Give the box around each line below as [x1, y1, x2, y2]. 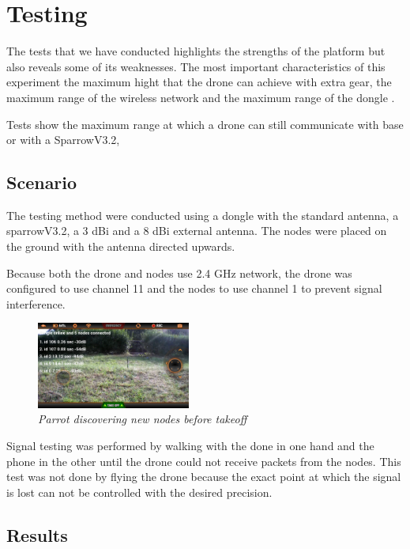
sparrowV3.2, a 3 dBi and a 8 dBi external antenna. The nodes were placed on [6, 222, 387, 239]
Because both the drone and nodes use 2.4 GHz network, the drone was [6, 264, 352, 281]
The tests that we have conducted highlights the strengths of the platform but [6, 43, 386, 59]
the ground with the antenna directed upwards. [6, 238, 235, 255]
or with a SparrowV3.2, [6, 131, 120, 148]
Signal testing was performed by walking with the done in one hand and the [6, 437, 374, 453]
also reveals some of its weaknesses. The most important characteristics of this [6, 58, 386, 74]
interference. [6, 295, 66, 312]
